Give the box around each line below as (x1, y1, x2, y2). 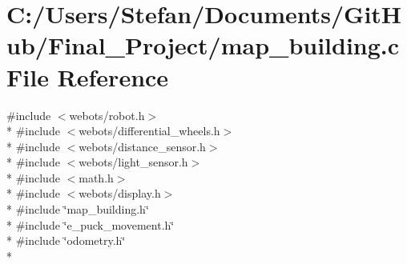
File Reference (6, 60, 169, 93)
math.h (79, 169, 114, 186)
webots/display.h (79, 185, 161, 202)
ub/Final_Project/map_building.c (6, 29, 400, 62)
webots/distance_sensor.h (79, 138, 206, 154)
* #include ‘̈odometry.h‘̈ (6, 232, 126, 249)
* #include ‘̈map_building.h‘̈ (6, 201, 149, 218)
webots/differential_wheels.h (79, 122, 220, 139)
